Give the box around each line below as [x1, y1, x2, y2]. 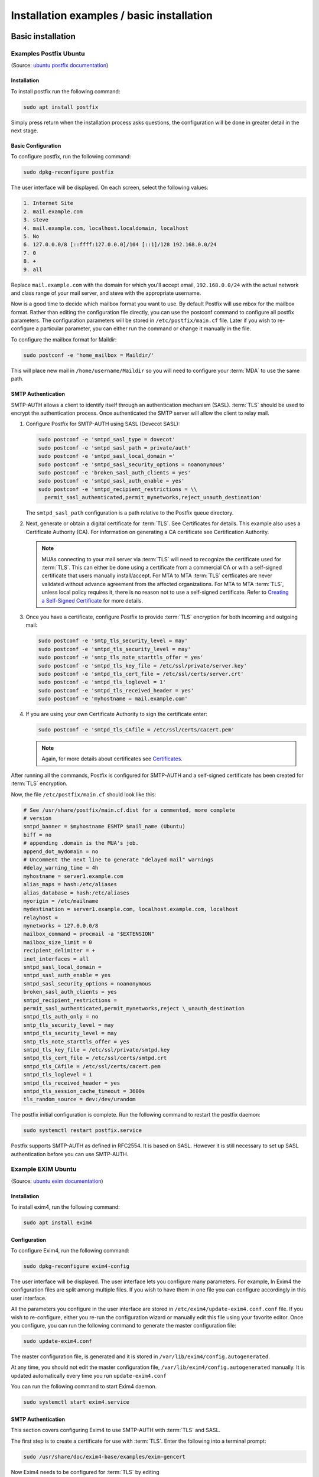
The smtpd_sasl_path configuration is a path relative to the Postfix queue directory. [25, 509, 234, 516]
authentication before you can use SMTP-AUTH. [11, 1150, 129, 1157]
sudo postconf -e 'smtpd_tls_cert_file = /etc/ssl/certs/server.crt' [38, 671, 244, 677]
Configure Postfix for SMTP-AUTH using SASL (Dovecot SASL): [25, 420, 180, 428]
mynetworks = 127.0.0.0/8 [23, 922, 99, 929]
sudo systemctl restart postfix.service [23, 1127, 142, 1134]
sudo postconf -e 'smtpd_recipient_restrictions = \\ [38, 486, 197, 493]
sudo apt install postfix [23, 103, 99, 110]
